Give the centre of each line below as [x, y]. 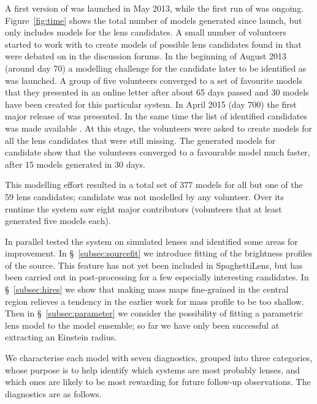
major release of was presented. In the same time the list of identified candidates [156, 116]
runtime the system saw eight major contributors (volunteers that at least [143, 208]
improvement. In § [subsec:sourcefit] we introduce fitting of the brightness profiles [159, 253]
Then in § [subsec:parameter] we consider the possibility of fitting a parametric [154, 313]
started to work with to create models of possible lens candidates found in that [153, 44]
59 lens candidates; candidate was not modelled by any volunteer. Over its [144, 196]
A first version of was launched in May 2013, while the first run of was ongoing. [155, 8]
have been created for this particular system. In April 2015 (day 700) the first [151, 104]
